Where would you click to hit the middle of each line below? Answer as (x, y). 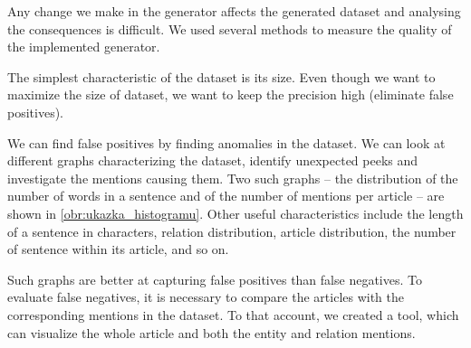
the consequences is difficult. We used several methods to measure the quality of (230, 28)
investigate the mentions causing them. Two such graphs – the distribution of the (233, 178)
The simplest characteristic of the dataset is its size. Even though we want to (221, 76)
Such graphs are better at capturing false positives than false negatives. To (215, 279)
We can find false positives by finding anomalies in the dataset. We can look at (226, 142)
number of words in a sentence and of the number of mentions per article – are (226, 196)
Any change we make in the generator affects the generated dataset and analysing (234, 11)
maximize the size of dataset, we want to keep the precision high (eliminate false (231, 94)
